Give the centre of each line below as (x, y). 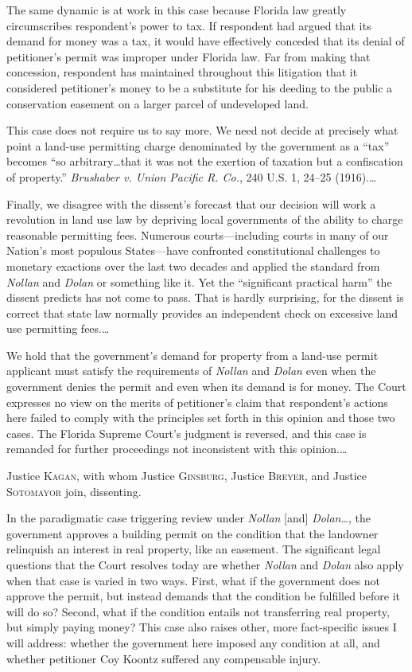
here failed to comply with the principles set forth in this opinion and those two (201, 418)
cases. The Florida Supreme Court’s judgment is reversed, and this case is (187, 433)
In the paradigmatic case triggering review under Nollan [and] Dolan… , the (189, 518)
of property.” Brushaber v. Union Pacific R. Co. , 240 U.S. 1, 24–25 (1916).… (192, 176)
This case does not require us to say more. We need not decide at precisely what (202, 130)
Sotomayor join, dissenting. (74, 491)
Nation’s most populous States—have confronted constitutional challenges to (193, 250)
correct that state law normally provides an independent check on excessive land (202, 313)
